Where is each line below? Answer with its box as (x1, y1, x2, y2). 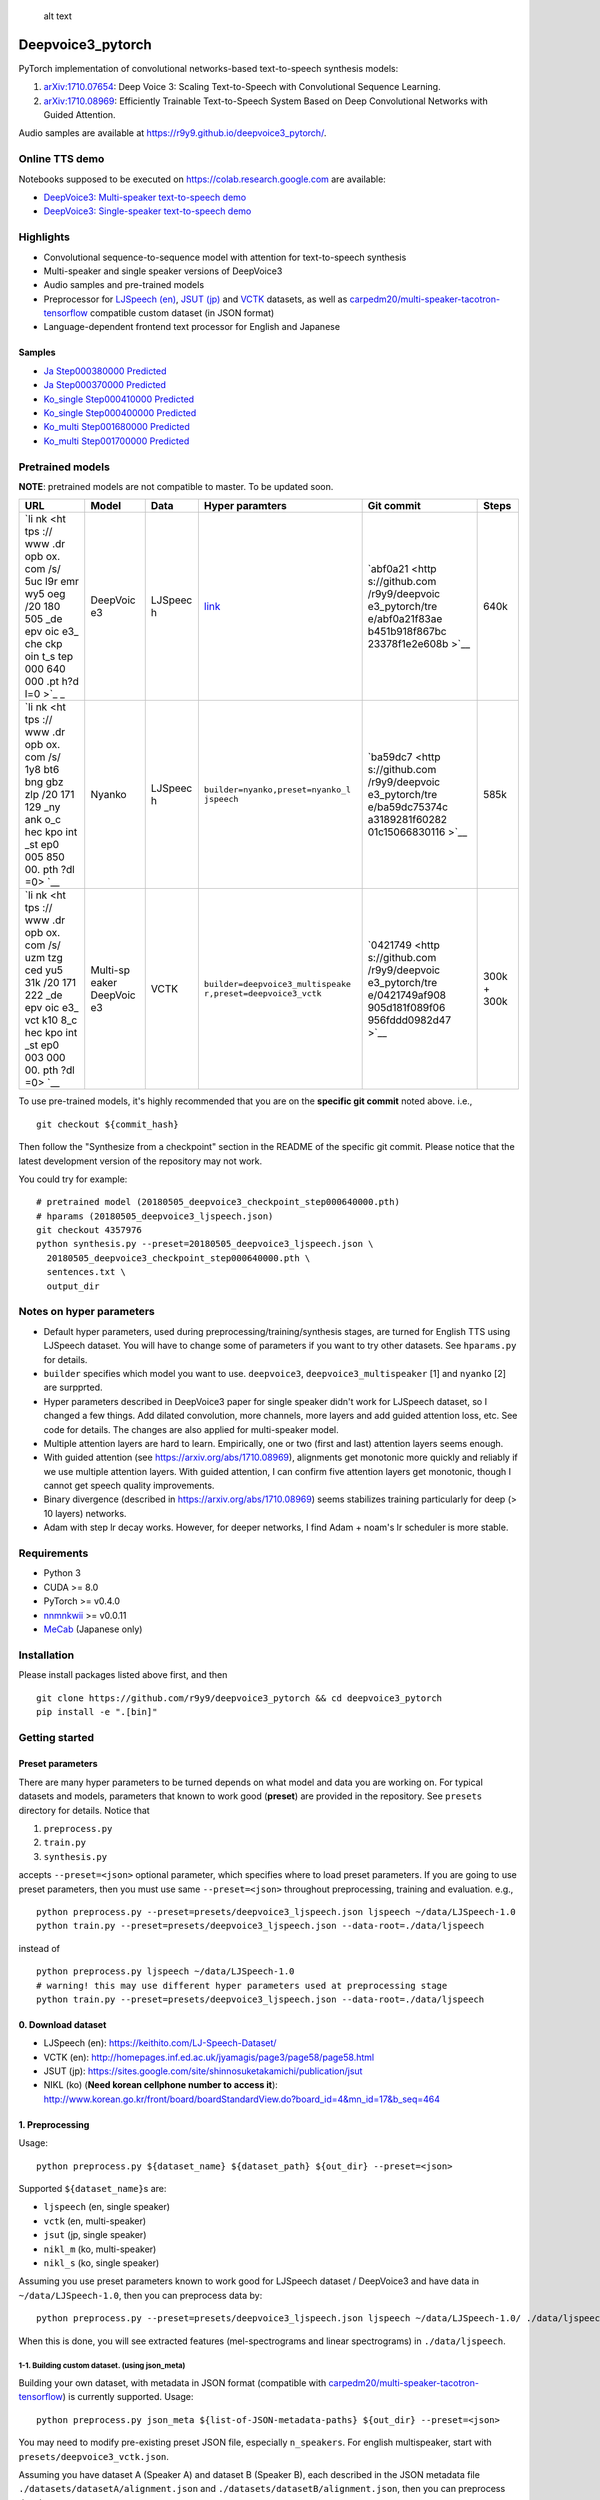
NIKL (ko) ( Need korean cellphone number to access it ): (43, 2079, 279, 2091)
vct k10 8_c (24, 1013, 78, 1027)
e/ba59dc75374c (367, 800, 449, 814)
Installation (18, 1648, 75, 1662)
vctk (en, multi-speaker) (43, 2215, 147, 2227)
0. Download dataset (18, 2018, 107, 2030)
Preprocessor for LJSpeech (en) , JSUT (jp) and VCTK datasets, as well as (43, 293, 348, 305)
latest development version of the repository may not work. (18, 1155, 263, 1167)
